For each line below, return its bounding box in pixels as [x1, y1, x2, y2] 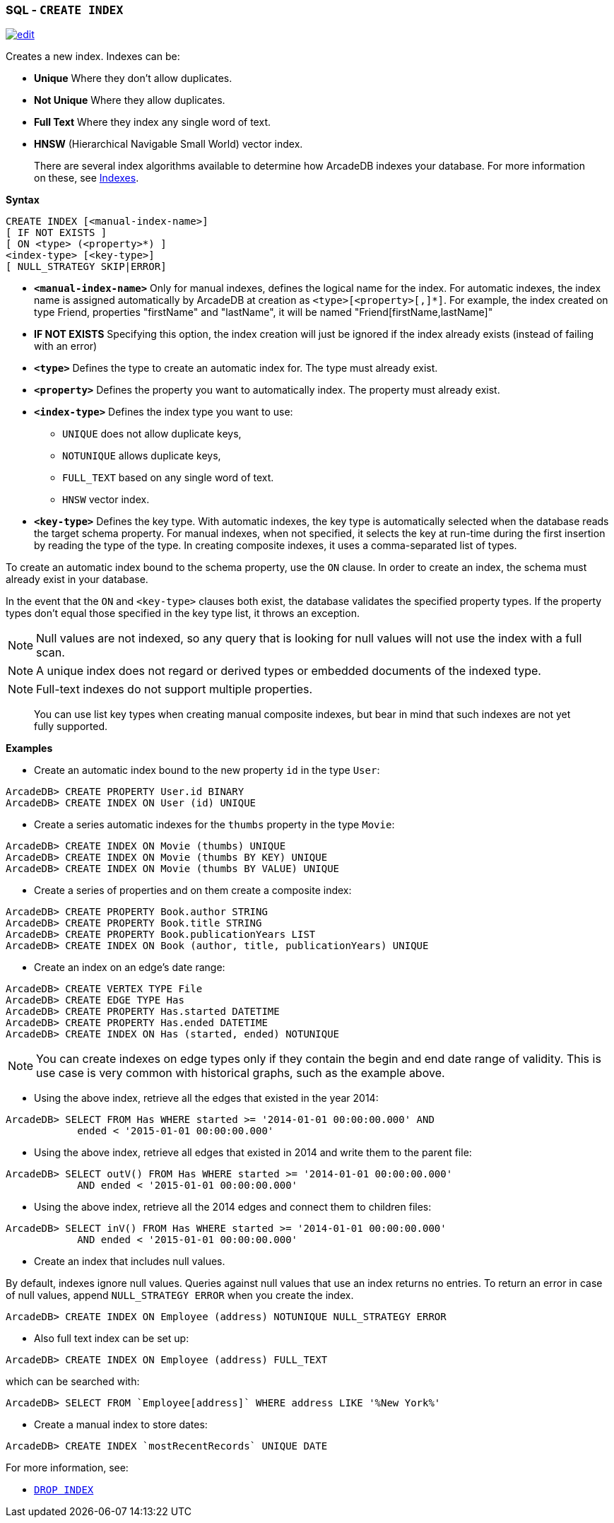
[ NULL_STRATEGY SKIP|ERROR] [6, 261, 167, 273]
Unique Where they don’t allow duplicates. [34, 72, 232, 85]
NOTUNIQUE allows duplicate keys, [62, 449, 221, 462]
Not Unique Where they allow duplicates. [34, 94, 225, 107]
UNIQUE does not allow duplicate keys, [62, 428, 242, 440]
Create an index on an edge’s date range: [34, 961, 225, 974]
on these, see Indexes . [34, 172, 139, 184]
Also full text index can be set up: [34, 1332, 189, 1345]
